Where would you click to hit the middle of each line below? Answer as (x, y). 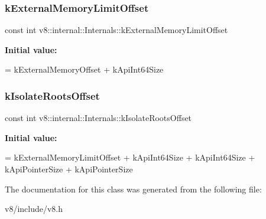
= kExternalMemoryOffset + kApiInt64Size (84, 69)
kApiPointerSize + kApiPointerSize (69, 169)
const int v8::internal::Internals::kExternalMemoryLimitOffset (116, 30)
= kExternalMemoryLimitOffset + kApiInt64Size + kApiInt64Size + (130, 157)
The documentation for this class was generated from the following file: (133, 189)
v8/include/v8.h (34, 209)
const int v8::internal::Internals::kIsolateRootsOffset (98, 118)
